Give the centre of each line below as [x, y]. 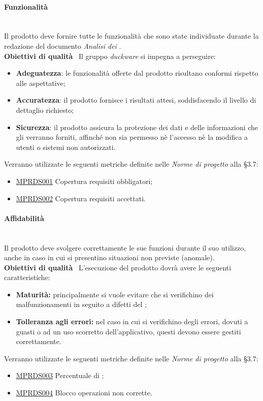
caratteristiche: [27, 277]
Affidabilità [24, 218]
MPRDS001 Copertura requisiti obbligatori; [84, 181]
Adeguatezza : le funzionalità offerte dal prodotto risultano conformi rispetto [137, 73]
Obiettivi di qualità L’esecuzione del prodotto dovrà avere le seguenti [118, 267]
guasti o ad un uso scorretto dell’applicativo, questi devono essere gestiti [128, 331]
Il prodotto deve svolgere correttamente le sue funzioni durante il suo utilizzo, [125, 247]
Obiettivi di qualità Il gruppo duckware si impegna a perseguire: [110, 56]
